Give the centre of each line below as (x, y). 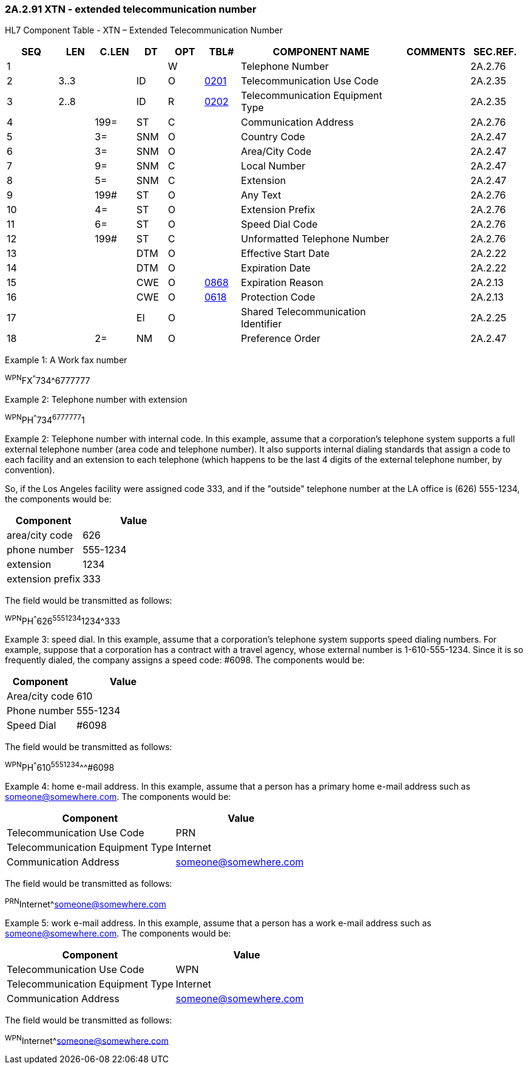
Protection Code (278, 297)
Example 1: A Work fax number (66, 360)
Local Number (273, 166)
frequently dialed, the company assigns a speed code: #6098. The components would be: (185, 660)
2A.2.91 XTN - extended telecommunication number (131, 9)
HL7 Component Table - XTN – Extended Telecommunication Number (144, 30)
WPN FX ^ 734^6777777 (48, 380)
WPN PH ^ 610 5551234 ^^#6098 (60, 767)
